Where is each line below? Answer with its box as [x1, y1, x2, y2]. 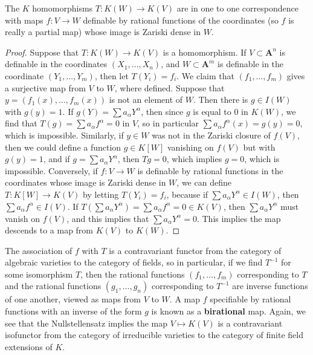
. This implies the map [196, 212, 281, 224]
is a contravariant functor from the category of [109, 244, 282, 256]
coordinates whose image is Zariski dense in [5, 176, 166, 189]
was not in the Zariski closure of [152, 128, 271, 141]
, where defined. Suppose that [114, 81, 225, 94]
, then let [94, 69, 129, 82]
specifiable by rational [210, 293, 291, 305]
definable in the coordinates [5, 57, 108, 70]
